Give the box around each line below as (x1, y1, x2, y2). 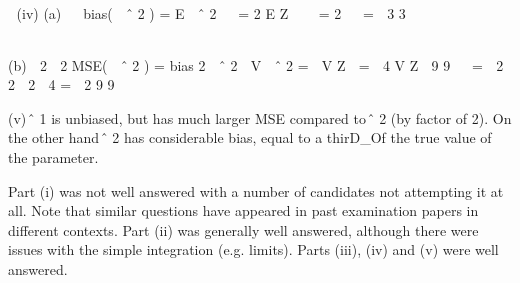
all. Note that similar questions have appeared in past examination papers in (8, 200, 479, 221)
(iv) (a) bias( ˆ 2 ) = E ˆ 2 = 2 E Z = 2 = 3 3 (16, 3, 406, 23)
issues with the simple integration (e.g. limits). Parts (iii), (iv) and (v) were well (8, 239, 499, 260)
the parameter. (8, 146, 99, 167)
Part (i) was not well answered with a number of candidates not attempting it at (8, 180, 504, 201)
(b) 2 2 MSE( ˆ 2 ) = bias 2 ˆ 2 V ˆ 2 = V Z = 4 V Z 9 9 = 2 (8, 54, 504, 75)
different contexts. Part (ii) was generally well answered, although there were (8, 219, 479, 240)
